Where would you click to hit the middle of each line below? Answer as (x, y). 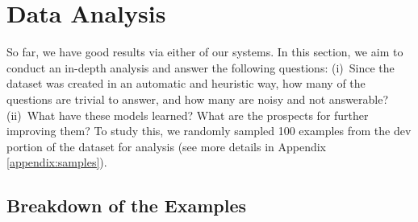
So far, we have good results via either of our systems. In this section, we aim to (205, 52)
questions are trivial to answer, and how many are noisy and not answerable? (198, 99)
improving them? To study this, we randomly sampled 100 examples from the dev (209, 131)
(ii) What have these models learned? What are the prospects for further (188, 115)
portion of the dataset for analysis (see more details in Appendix (167, 146)
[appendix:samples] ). (57, 162)
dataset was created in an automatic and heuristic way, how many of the (186, 83)
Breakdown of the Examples (127, 206)
